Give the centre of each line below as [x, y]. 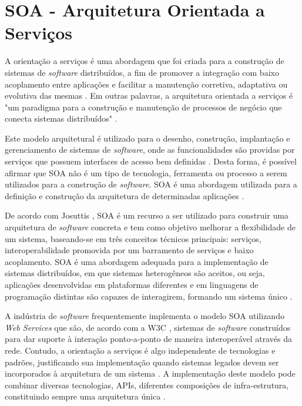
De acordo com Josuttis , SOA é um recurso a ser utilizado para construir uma [147, 215]
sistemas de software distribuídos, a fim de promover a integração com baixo [142, 72]
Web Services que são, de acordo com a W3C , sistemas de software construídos [148, 327]
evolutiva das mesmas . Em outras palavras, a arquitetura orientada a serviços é [149, 95]
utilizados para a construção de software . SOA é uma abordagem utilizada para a [151, 184]
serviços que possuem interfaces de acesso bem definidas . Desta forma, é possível [151, 161]
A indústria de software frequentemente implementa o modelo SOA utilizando [145, 316]
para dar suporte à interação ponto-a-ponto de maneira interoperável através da [148, 339]
